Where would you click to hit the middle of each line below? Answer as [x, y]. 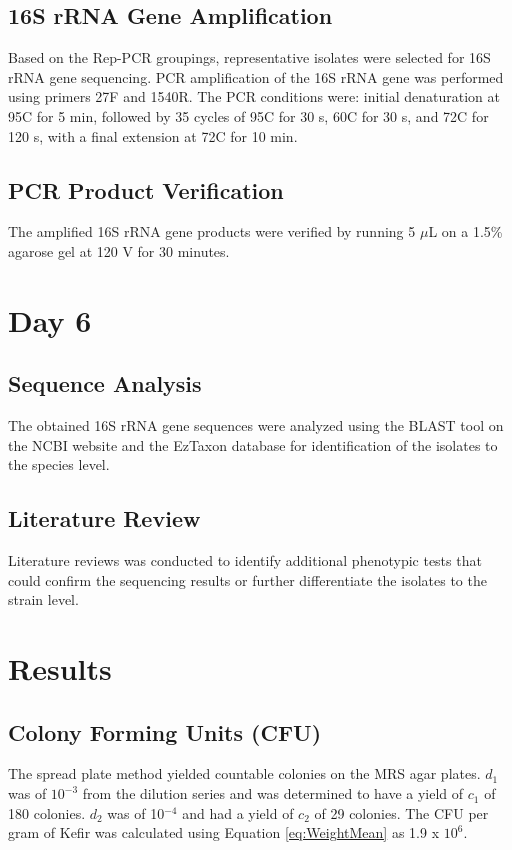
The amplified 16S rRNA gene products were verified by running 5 [212, 231]
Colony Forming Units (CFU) [165, 731]
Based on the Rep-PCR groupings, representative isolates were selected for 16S [249, 57]
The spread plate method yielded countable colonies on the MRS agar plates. [244, 773]
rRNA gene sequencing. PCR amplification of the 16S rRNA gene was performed [256, 76]
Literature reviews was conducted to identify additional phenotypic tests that [245, 560]
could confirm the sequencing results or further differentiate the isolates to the [247, 579]
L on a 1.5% [465, 231]
